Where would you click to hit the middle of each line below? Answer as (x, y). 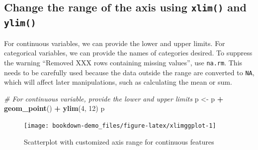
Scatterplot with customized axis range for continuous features (119, 141)
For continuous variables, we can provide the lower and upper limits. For (115, 43)
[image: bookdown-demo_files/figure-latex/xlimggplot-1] (120, 126)
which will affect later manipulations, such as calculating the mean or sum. (118, 82)
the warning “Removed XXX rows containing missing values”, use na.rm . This (123, 62)
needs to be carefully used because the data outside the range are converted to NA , (129, 72)
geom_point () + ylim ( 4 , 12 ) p (54, 108)
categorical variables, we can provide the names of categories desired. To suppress (128, 53)
